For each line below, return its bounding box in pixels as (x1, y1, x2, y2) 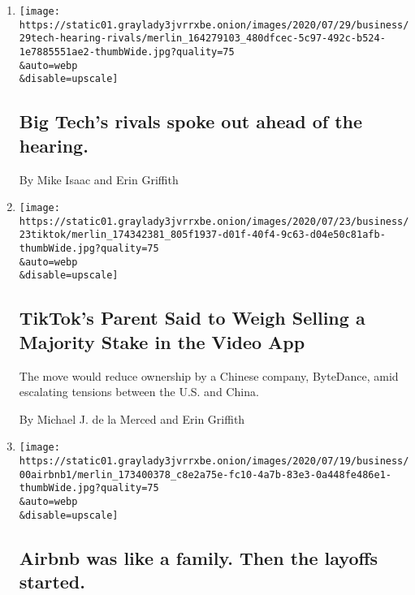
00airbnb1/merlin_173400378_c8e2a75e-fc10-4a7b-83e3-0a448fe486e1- (19, 468, 391, 481)
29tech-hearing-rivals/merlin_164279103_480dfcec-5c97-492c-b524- (19, 32, 386, 45)
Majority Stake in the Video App (19, 329, 305, 354)
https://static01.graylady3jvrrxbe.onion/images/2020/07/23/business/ (19, 215, 409, 227)
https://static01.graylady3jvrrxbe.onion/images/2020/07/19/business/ (19, 455, 409, 468)
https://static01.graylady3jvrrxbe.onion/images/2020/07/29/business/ (19, 19, 409, 31)
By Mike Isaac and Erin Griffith (19, 170, 179, 188)
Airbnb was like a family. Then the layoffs (19, 545, 378, 570)
